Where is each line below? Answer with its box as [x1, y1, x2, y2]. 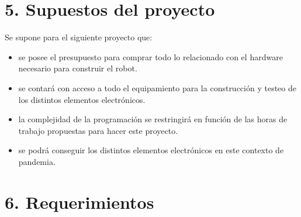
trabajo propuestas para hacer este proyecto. [18, 124, 178, 136]
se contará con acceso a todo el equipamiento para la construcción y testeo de [18, 81, 296, 94]
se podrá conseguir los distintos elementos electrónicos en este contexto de [18, 144, 284, 156]
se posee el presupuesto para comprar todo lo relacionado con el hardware [18, 50, 283, 63]
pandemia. [18, 155, 56, 167]
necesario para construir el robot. [18, 62, 137, 74]
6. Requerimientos [5, 190, 154, 213]
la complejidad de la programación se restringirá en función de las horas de [18, 113, 288, 125]
